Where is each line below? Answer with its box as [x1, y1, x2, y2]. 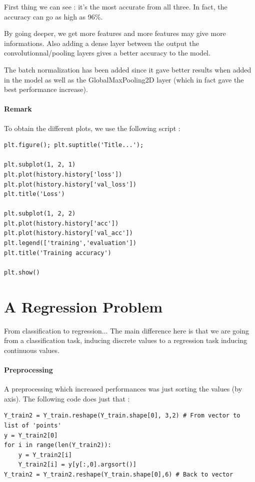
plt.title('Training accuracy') [4, 249, 111, 256]
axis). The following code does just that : [4, 393, 130, 403]
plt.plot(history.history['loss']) [4, 170, 122, 178]
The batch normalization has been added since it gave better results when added [4, 64, 251, 74]
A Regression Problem [4, 296, 162, 316]
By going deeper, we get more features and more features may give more [4, 28, 226, 38]
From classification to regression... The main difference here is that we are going [4, 325, 249, 335]
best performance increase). [4, 84, 88, 94]
